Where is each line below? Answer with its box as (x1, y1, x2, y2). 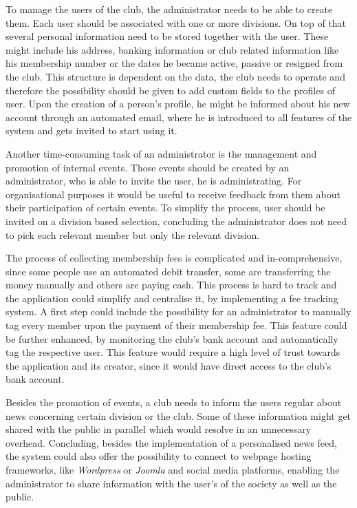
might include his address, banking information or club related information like (6, 42, 339, 56)
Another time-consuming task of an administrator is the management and (6, 146, 317, 160)
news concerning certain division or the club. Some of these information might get (6, 408, 351, 423)
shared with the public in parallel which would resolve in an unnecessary (6, 422, 312, 436)
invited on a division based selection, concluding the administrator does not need (6, 213, 347, 228)
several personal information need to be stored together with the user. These (6, 29, 329, 43)
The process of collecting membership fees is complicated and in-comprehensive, (6, 251, 343, 265)
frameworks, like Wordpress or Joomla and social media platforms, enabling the (6, 463, 340, 476)
